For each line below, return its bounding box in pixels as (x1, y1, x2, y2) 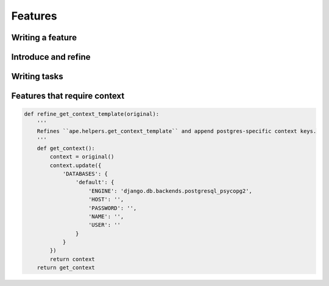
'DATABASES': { (62, 170, 108, 177)
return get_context (37, 264, 96, 271)
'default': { (75, 179, 115, 186)
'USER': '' (88, 221, 121, 229)
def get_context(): (37, 145, 96, 152)
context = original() (49, 153, 115, 160)
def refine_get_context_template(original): (24, 110, 160, 118)
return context (49, 256, 96, 262)
